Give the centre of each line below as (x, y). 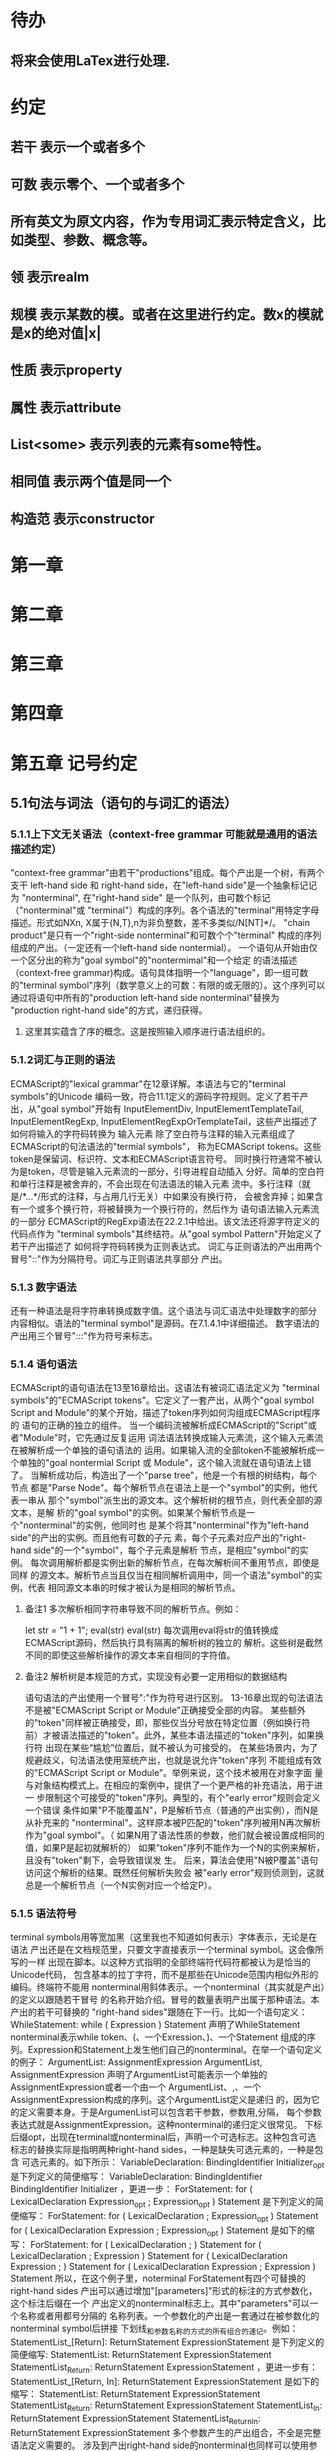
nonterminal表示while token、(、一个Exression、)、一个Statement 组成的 (159, 2037)
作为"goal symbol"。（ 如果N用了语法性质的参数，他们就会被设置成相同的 (174, 1835)
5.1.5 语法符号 (43, 1914)
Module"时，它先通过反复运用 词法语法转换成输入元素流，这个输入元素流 (173, 1438)
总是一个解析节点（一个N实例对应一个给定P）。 (121, 1885)
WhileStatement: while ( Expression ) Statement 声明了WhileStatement (155, 2025)
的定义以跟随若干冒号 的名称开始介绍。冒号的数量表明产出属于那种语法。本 (165, 2000)
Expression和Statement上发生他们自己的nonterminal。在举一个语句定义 (175, 2050)
